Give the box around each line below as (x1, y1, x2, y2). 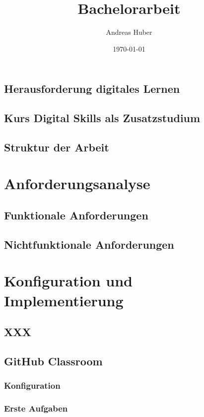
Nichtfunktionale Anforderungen (4, 236, 174, 252)
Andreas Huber (106, 27, 152, 37)
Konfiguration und (4, 271, 133, 291)
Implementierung (4, 290, 124, 310)
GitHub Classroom (4, 353, 103, 368)
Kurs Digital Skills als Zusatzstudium (4, 110, 201, 126)
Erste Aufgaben (4, 402, 68, 415)
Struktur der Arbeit (4, 139, 109, 154)
